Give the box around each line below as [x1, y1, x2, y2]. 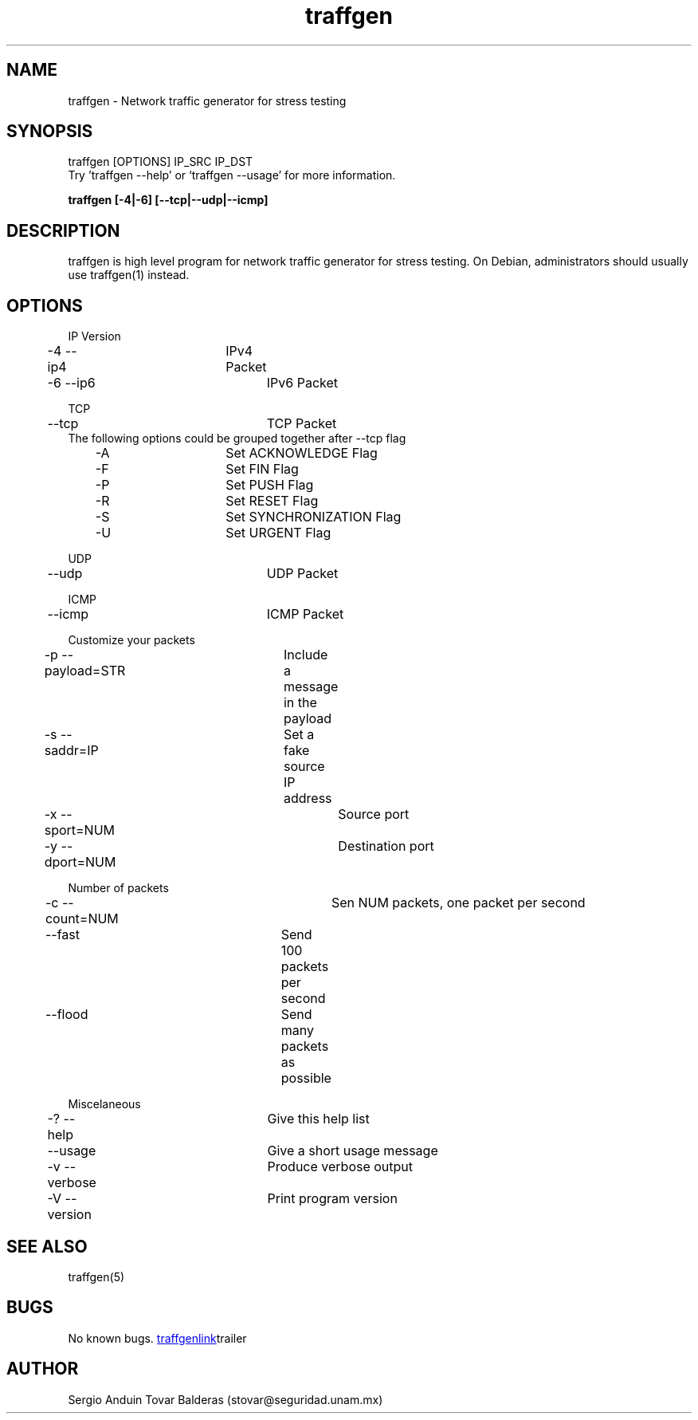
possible [280, 1070, 331, 1087]
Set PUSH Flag [225, 477, 314, 494]
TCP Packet [266, 415, 337, 432]
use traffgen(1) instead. [68, 268, 190, 282]
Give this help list [267, 1111, 370, 1127]
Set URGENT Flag [225, 525, 331, 541]
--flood [45, 1006, 88, 1023]
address [283, 790, 332, 807]
